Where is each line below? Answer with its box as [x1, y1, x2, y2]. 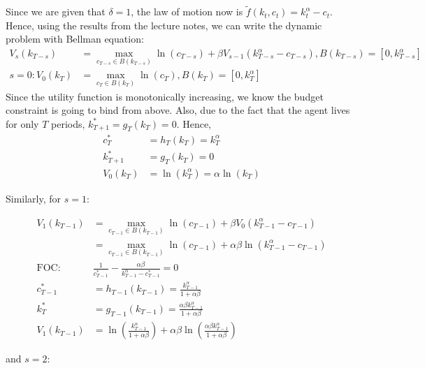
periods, [51, 116, 85, 131]
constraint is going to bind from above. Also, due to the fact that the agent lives [6, 103, 350, 117]
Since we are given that [6, 4, 106, 19]
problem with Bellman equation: [6, 31, 144, 46]
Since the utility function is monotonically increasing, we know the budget [6, 89, 324, 103]
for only [6, 116, 39, 131]
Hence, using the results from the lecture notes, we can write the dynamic [6, 17, 322, 32]
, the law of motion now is [131, 4, 243, 19]
